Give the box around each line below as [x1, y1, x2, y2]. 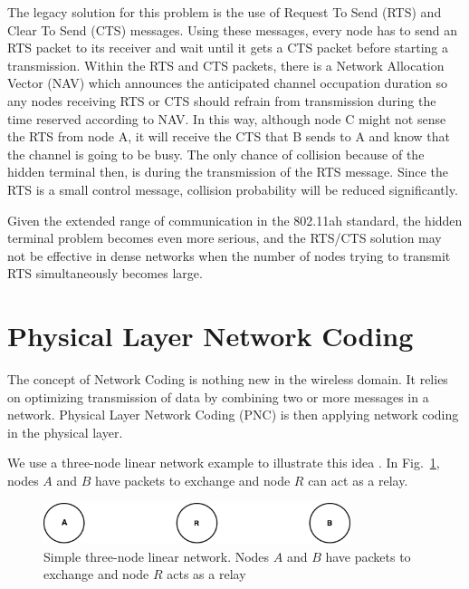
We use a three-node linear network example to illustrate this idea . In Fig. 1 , [7, 453, 440, 472]
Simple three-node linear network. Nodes [43, 546, 270, 565]
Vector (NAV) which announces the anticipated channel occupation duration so [7, 73, 447, 92]
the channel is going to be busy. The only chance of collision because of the [7, 144, 425, 163]
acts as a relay [167, 565, 246, 584]
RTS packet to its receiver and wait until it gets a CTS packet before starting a [7, 38, 449, 57]
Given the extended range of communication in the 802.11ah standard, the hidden [7, 210, 463, 229]
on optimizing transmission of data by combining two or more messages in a [7, 387, 429, 406]
